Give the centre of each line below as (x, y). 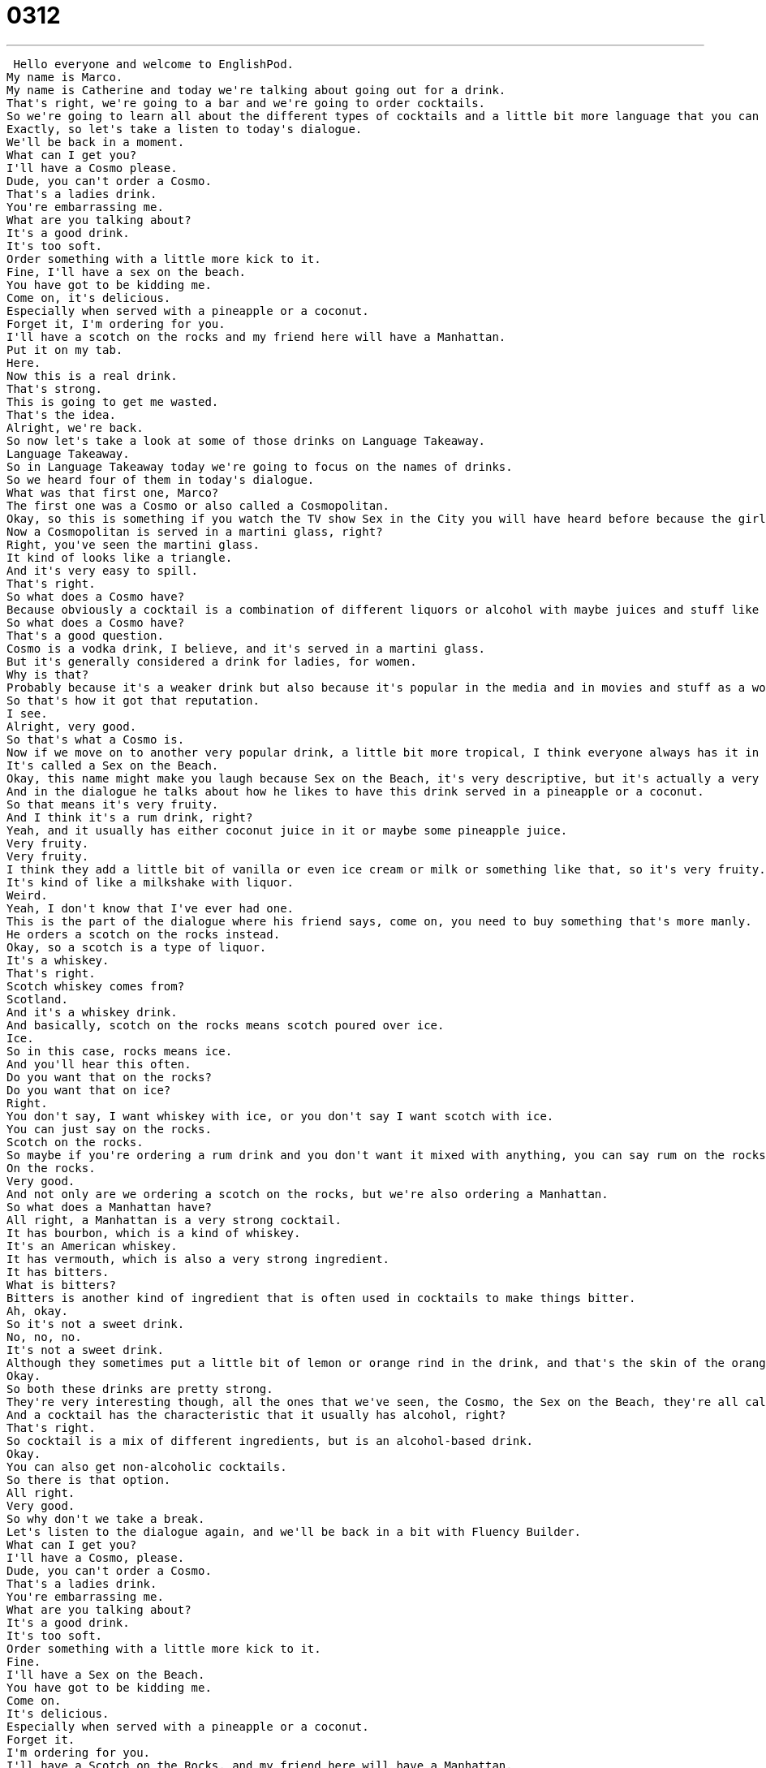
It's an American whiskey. (92, 1246)
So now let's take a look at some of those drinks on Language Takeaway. (246, 440)
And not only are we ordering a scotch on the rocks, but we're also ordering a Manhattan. (308, 1194)
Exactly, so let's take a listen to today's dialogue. (185, 129)
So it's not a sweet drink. (96, 1324)
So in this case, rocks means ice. (120, 1051)
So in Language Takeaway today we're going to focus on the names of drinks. (260, 466)
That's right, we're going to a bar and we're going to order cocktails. (246, 103)
